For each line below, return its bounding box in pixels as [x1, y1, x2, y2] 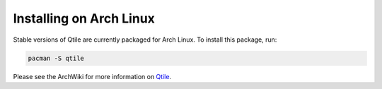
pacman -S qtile [28, 54, 85, 62]
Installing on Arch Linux [13, 11, 156, 26]
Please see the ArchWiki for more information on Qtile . [13, 72, 172, 81]
